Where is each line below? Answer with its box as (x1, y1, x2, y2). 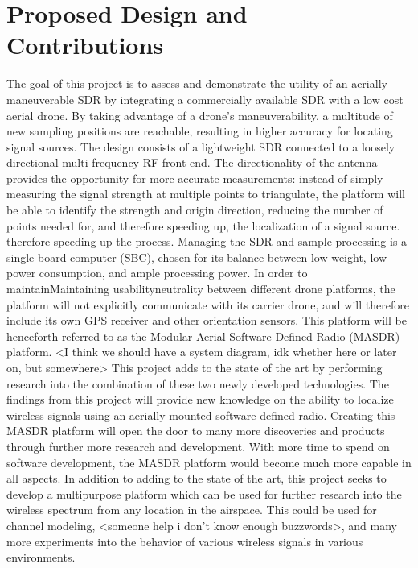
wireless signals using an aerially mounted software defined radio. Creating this (6, 406, 395, 423)
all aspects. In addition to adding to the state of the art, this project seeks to (6, 470, 387, 487)
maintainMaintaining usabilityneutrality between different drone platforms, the (6, 280, 395, 297)
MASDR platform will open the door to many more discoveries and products (6, 422, 385, 439)
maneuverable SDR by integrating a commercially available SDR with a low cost (6, 90, 404, 107)
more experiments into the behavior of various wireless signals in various (6, 533, 363, 549)
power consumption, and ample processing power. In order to (6, 264, 308, 281)
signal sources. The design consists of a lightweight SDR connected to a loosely (6, 138, 395, 155)
